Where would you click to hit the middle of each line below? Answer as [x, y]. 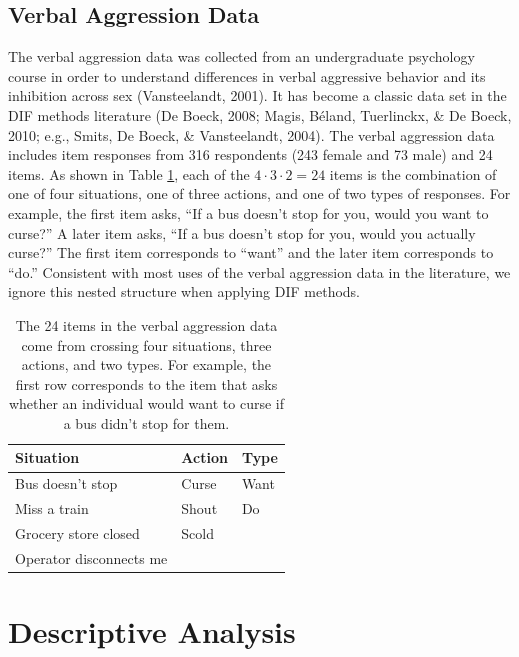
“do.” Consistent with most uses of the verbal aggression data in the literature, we [259, 271]
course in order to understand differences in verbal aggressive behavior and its [247, 75]
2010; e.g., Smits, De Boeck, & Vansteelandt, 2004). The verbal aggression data [251, 134]
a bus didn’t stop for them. [146, 422]
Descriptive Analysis [152, 631]
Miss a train [52, 508]
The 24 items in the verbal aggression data [146, 324]
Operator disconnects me [91, 557]
